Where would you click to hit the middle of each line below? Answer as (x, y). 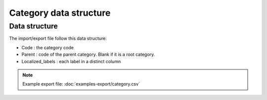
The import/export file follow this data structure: (58, 38)
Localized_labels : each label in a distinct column (71, 61)
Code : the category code (48, 47)
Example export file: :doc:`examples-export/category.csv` (81, 84)
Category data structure (60, 13)
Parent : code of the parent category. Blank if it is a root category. (88, 55)
